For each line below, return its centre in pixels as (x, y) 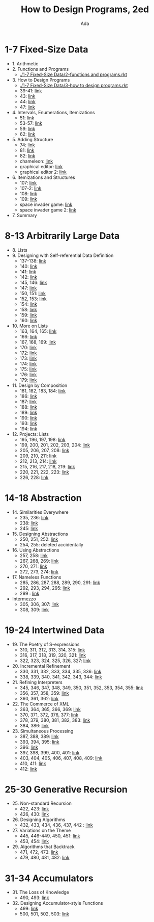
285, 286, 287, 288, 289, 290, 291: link (60, 583)
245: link (29, 528)
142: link (28, 277)
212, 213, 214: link (38, 461)
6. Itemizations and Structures (43, 177)
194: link (28, 429)
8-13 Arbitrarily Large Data (62, 236)
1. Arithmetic (25, 63)
